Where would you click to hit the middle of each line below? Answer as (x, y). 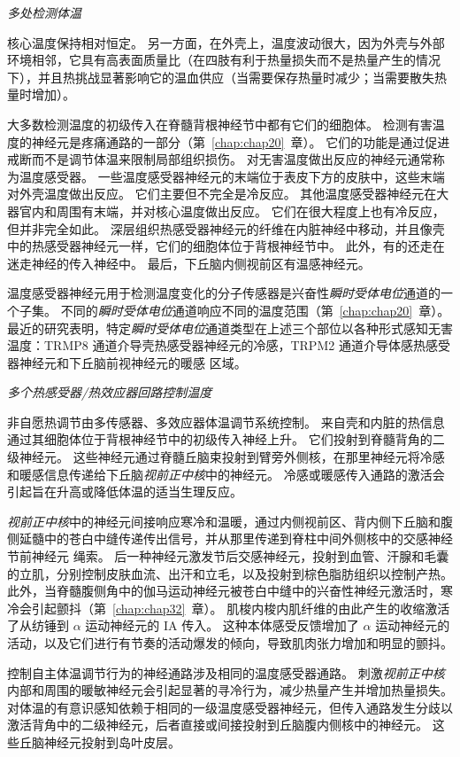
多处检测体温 (44, 12)
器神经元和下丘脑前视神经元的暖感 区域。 (127, 362)
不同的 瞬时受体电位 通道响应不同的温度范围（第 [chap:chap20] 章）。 (255, 310)
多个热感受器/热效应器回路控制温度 (110, 392)
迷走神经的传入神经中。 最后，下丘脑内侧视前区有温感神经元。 (189, 263)
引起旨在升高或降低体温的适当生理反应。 (125, 492)
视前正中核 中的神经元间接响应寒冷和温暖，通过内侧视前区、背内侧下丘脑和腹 (230, 521)
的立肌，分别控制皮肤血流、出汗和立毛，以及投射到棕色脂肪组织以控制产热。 (230, 573)
